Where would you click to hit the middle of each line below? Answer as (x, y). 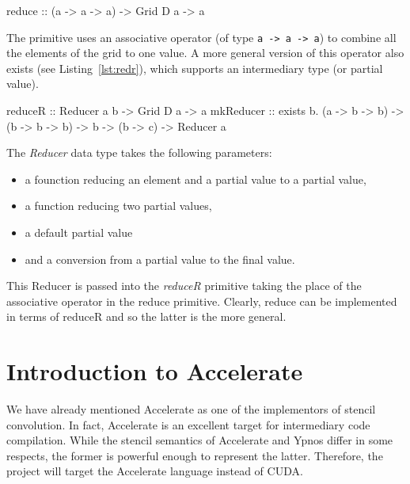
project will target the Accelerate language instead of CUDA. (155, 471)
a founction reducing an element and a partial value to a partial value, (196, 179)
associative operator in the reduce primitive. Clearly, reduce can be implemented (202, 301)
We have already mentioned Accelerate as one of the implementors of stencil (191, 409)
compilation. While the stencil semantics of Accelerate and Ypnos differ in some (200, 440)
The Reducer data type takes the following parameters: (139, 152)
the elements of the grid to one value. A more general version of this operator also (205, 53)
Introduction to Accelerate (155, 371)
